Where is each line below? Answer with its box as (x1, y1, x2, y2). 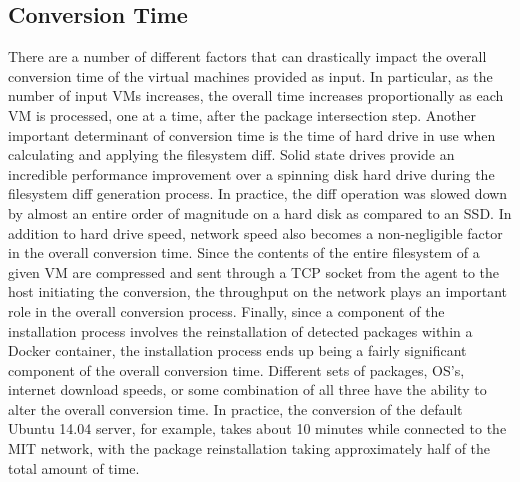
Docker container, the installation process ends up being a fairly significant (8, 340, 467, 361)
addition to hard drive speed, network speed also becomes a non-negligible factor (8, 222, 503, 243)
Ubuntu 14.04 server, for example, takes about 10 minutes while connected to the (8, 418, 507, 439)
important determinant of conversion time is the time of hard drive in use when (8, 124, 496, 145)
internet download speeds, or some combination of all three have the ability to (8, 379, 487, 400)
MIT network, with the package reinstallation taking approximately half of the (8, 438, 491, 459)
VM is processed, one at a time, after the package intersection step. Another (8, 104, 476, 125)
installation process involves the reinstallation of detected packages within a (8, 320, 473, 341)
